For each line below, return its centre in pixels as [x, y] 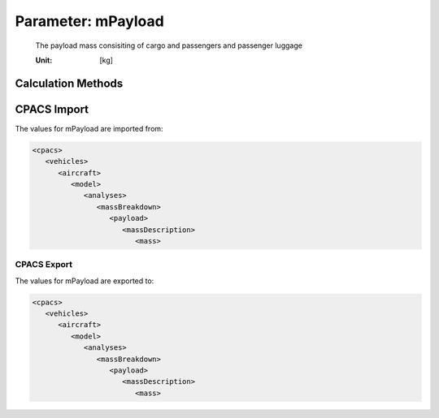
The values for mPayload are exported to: [85, 281]
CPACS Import [52, 109]
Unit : [44, 60]
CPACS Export [44, 265]
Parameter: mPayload [89, 21]
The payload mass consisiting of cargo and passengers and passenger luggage [169, 45]
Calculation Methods [69, 83]
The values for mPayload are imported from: [89, 128]
